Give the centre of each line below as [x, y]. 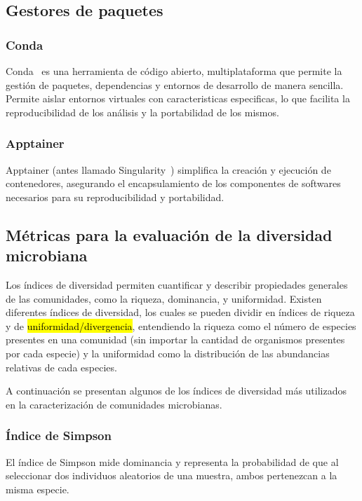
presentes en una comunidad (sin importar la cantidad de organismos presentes [175, 339]
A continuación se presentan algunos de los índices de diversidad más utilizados [176, 391]
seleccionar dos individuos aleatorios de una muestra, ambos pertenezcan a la [172, 475]
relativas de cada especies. [61, 367]
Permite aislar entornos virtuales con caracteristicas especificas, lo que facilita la [178, 98]
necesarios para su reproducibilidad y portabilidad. [115, 197]
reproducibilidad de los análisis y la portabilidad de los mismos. [142, 112]
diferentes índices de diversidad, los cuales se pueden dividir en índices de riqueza [180, 312]
